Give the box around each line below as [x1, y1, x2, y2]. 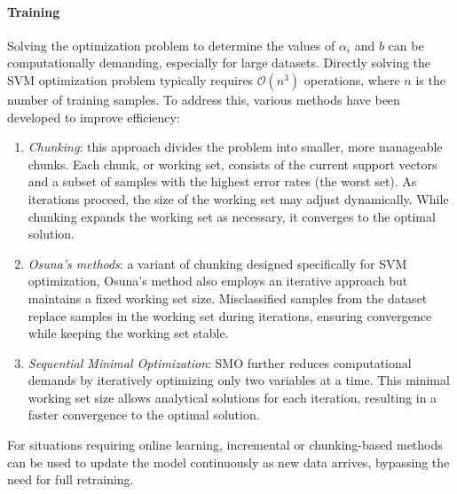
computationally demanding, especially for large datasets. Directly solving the [7, 53, 431, 72]
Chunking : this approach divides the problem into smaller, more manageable [28, 137, 443, 156]
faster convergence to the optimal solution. [28, 405, 260, 424]
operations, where [303, 70, 400, 89]
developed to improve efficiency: [7, 107, 180, 126]
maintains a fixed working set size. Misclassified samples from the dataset [28, 288, 428, 307]
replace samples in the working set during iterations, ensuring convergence [28, 306, 432, 325]
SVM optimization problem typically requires [7, 70, 254, 89]
